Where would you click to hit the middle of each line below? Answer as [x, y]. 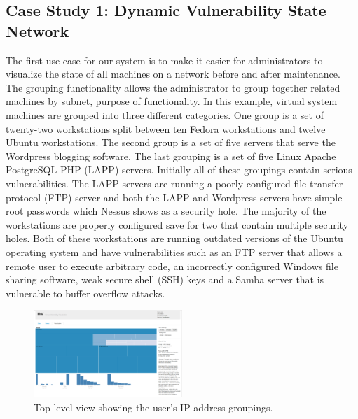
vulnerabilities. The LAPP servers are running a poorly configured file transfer [174, 183]
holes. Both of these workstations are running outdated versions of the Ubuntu [174, 238]
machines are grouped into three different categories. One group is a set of [165, 114]
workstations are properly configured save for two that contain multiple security [177, 224]
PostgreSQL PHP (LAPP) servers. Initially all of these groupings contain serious [179, 170]
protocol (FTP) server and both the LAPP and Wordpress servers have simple [174, 197]
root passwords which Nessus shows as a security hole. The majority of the [166, 211]
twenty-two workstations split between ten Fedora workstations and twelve [166, 128]
